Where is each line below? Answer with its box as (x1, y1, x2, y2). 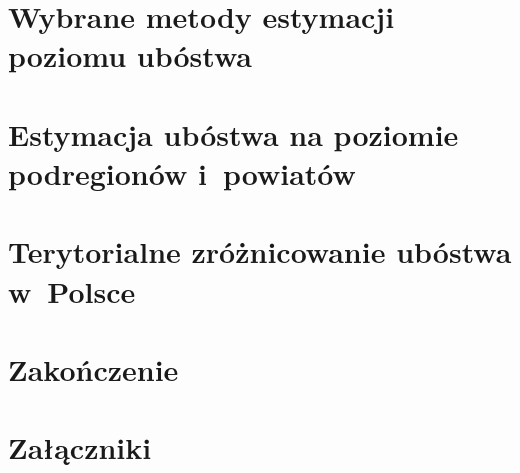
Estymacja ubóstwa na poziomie (8, 113, 459, 154)
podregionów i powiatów (8, 152, 356, 193)
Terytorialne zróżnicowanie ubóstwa (8, 231, 512, 272)
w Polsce (8, 270, 136, 311)
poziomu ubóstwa (8, 35, 252, 76)
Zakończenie (8, 348, 179, 389)
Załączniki (8, 427, 152, 468)
